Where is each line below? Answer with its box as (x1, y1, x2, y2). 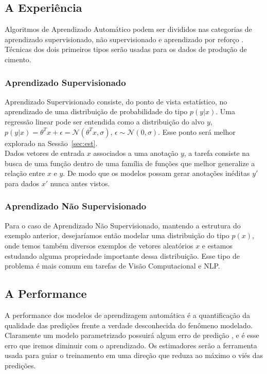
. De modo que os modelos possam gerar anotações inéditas (63, 168, 250, 179)
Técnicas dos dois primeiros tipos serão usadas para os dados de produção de (5, 44, 247, 55)
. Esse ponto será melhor (158, 126, 236, 137)
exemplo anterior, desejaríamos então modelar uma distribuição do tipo (5, 230, 229, 241)
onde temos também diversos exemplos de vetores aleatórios (5, 240, 193, 251)
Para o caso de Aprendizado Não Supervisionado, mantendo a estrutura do (5, 220, 241, 230)
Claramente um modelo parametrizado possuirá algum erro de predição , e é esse (5, 330, 259, 341)
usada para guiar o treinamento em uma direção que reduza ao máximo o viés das (5, 350, 263, 361)
